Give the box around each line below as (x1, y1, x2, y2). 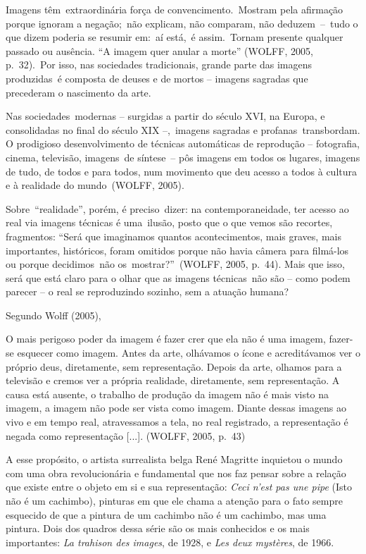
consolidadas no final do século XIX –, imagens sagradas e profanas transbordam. (6, 122, 360, 137)
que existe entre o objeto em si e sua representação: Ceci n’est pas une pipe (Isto (6, 479, 352, 494)
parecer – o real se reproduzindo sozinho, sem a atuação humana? (6, 284, 289, 299)
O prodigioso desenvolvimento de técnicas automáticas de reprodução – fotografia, (6, 136, 360, 151)
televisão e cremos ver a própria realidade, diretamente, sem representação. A (6, 373, 340, 388)
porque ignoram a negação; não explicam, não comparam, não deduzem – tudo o (6, 16, 358, 30)
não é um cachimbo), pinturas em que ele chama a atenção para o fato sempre (6, 493, 343, 507)
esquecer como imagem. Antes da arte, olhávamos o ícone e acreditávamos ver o (17, 345, 361, 360)
